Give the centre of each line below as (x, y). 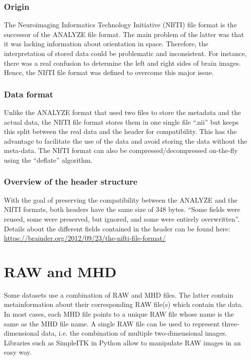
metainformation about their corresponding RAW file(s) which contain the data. (124, 304)
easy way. (18, 352)
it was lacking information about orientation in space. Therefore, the (106, 44)
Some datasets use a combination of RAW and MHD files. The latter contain (119, 294)
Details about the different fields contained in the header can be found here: (117, 228)
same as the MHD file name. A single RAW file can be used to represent (112, 323)
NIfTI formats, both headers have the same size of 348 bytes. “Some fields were (122, 209)
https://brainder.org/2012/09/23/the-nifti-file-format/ (85, 238)
